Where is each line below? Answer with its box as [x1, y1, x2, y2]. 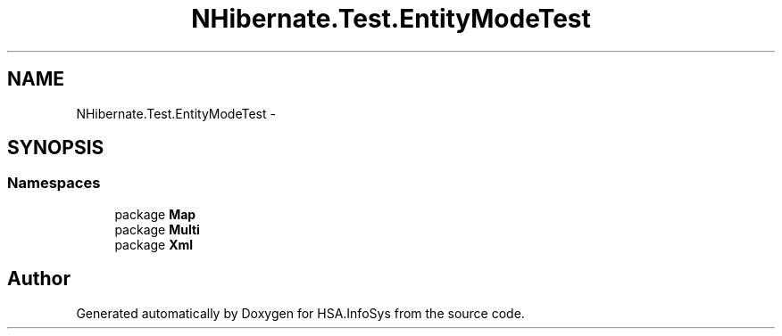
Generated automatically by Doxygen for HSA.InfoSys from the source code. [76, 305, 525, 321]
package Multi [114, 221, 200, 237]
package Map [114, 206, 196, 222]
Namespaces [7, 174, 101, 193]
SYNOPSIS [7, 136, 104, 160]
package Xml [114, 236, 194, 252]
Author [7, 267, 71, 291]
